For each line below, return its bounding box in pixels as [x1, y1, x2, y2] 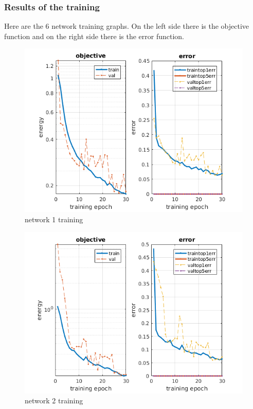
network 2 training [25, 395, 83, 406]
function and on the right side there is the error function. [4, 30, 184, 41]
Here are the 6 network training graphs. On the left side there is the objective [4, 21, 249, 31]
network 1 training [25, 214, 83, 224]
